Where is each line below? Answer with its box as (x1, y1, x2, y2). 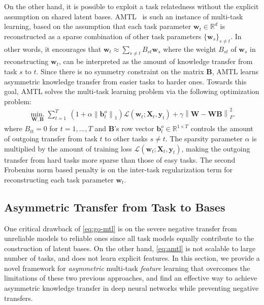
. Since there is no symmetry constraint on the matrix (36, 66, 204, 76)
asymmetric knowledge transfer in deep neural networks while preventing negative (4, 283, 259, 293)
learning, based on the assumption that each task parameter (4, 21, 191, 32)
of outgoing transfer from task (4, 133, 97, 143)
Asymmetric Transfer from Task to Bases (4, 199, 225, 215)
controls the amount (190, 123, 253, 134)
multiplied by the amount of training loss (4, 143, 132, 154)
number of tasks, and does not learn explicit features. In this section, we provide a (4, 253, 260, 263)
